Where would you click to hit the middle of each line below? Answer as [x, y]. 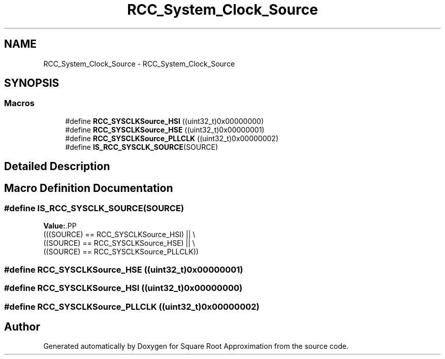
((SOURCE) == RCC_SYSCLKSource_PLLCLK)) [121, 252]
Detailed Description [57, 167]
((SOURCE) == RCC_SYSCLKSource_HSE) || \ [119, 243]
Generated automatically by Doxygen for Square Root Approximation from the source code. [196, 346]
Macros [19, 103]
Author [22, 327]
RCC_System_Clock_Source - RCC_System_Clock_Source [139, 63]
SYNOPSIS [32, 83]
